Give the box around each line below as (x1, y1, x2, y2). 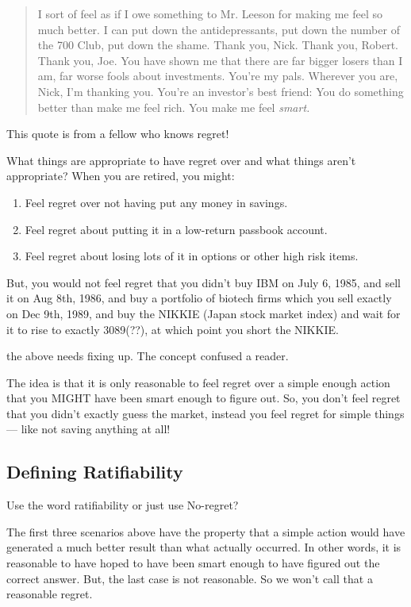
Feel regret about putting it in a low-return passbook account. (25, 221, 328, 237)
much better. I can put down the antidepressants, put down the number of (37, 21, 400, 37)
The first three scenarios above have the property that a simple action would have (6, 523, 405, 540)
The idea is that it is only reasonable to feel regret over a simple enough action (6, 374, 390, 390)
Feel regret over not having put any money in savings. (25, 194, 288, 210)
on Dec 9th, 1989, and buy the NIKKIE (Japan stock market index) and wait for (6, 305, 401, 321)
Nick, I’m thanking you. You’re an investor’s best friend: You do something (37, 83, 404, 99)
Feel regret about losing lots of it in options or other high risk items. (25, 248, 359, 264)
